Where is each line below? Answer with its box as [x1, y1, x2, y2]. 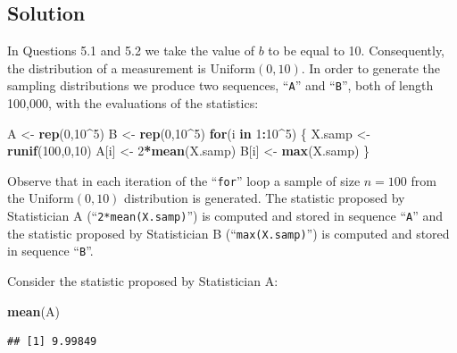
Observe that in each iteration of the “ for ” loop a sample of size [7, 171, 361, 189]
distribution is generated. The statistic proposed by [124, 189, 405, 207]
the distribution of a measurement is [7, 58, 206, 77]
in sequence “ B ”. [7, 241, 94, 260]
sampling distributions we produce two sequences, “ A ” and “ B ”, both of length [7, 76, 434, 95]
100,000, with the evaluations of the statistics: [7, 94, 259, 113]
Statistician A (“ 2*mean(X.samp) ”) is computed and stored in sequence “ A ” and [7, 206, 444, 225]
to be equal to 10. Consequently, [268, 41, 445, 60]
